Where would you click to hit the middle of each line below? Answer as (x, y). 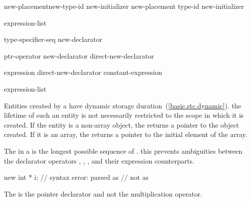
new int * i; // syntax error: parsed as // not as (76, 177)
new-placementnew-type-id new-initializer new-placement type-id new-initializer (124, 6)
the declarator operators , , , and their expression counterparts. (99, 160)
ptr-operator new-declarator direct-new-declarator (79, 55)
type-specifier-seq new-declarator (53, 39)
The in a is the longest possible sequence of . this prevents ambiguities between (123, 151)
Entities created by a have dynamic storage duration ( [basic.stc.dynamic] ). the (123, 105)
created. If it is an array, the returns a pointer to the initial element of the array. (126, 134)
